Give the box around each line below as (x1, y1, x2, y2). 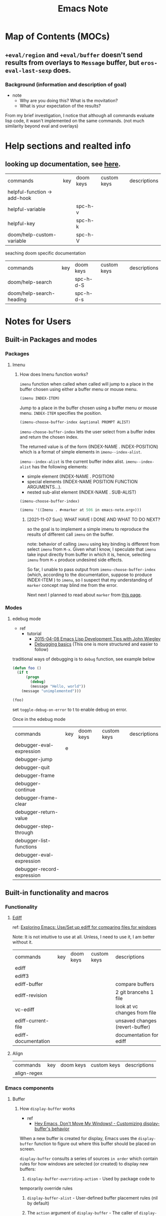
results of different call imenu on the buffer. (27, 531, 114, 537)
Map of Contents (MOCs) (5, 31, 110, 42)
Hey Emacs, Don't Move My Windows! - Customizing (34, 1120, 142, 1126)
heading (7, 296, 27, 303)
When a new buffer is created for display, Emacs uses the (19, 1135, 137, 1141)
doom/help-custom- (7, 231, 57, 238)
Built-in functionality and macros (5, 889, 109, 897)
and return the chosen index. (19, 434, 79, 440)
